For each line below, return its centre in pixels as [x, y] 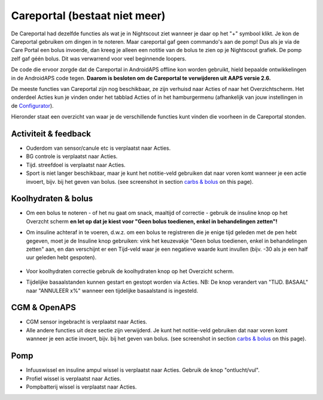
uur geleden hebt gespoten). [61, 257]
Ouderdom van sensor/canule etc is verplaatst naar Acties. [98, 148]
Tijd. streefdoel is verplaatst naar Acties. [76, 165]
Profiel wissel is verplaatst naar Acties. [74, 378]
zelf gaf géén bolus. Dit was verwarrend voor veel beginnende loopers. [99, 58]
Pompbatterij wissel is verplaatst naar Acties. [81, 387]
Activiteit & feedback [51, 134]
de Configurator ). [32, 105]
